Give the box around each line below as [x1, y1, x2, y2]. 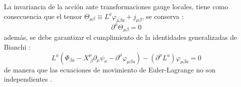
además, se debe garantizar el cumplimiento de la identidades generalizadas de [4, 32, 237, 42]
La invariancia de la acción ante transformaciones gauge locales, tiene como [4, 1, 228, 11]
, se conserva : [142, 11, 184, 21]
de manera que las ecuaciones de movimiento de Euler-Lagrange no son [4, 64, 216, 74]
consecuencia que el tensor [4, 11, 82, 21]
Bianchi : [4, 41, 31, 52]
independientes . [4, 74, 52, 84]
